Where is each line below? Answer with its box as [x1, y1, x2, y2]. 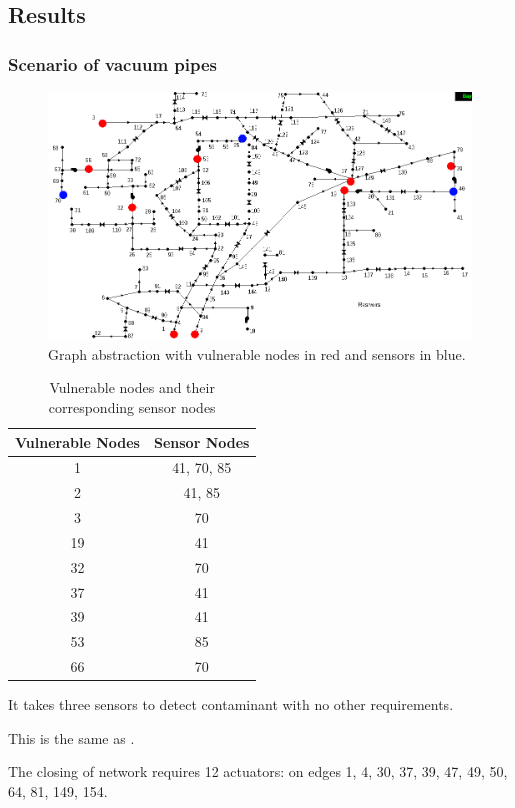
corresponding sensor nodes [48, 396, 216, 417]
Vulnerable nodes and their [49, 377, 215, 398]
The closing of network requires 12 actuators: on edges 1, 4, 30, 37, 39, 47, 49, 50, [8, 761, 508, 782]
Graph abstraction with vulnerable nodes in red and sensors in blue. [48, 343, 466, 364]
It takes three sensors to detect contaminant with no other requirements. [8, 694, 454, 715]
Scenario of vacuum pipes [8, 51, 218, 76]
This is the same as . [8, 727, 135, 748]
